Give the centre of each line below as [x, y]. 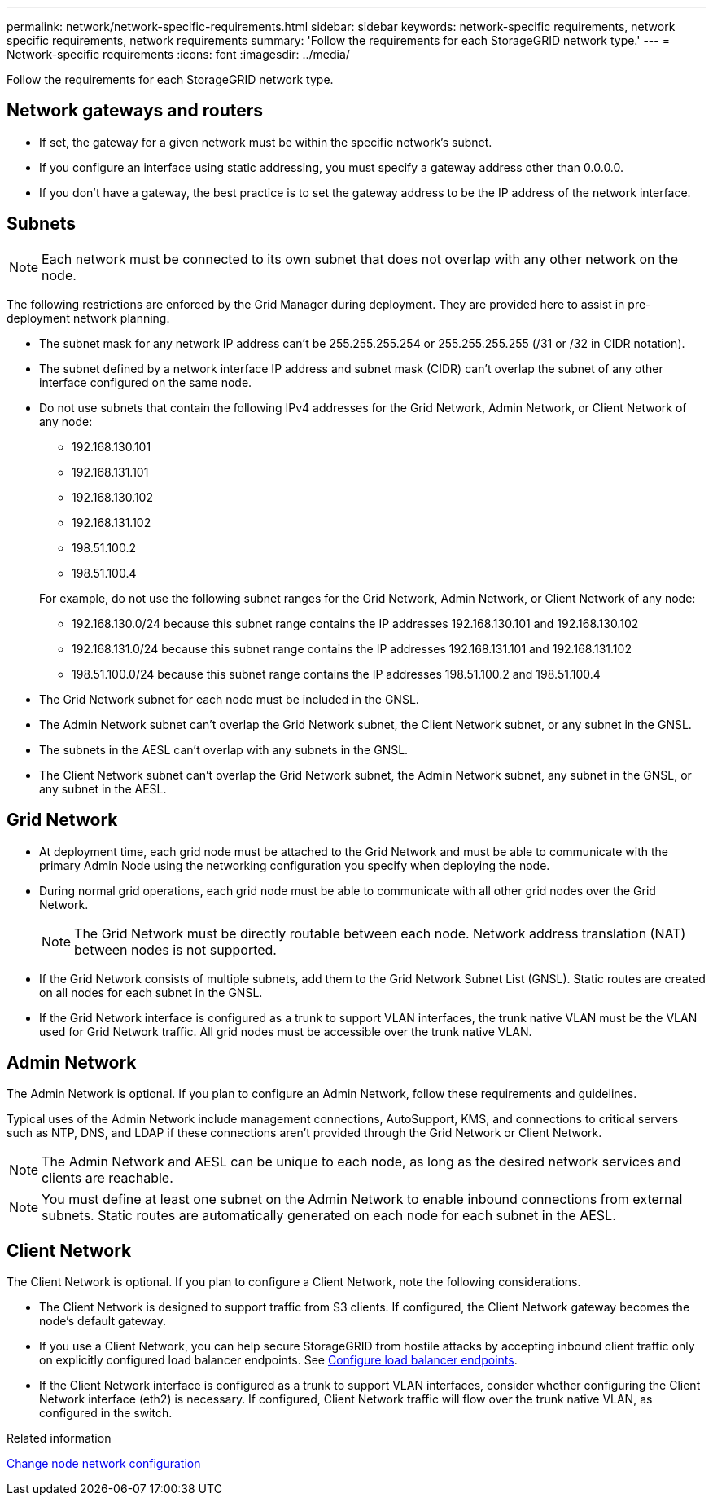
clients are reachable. [107, 1178]
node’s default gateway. [103, 1321]
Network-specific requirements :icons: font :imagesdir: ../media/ [178, 54]
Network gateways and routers [135, 111]
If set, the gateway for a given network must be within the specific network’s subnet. [266, 142]
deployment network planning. [88, 318]
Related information [59, 1438]
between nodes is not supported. [175, 949]
